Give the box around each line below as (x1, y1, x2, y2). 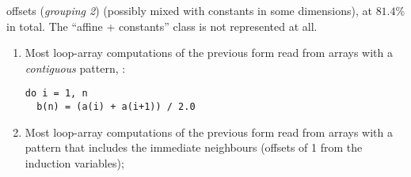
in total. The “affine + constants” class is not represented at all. (6, 17, 318, 34)
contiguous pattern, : (25, 59, 126, 76)
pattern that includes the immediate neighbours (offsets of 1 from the (25, 139, 363, 156)
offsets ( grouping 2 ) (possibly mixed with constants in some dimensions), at (6, 2, 372, 18)
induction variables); (25, 154, 124, 171)
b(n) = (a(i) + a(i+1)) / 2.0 (36, 101, 196, 113)
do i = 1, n (25, 88, 88, 100)
